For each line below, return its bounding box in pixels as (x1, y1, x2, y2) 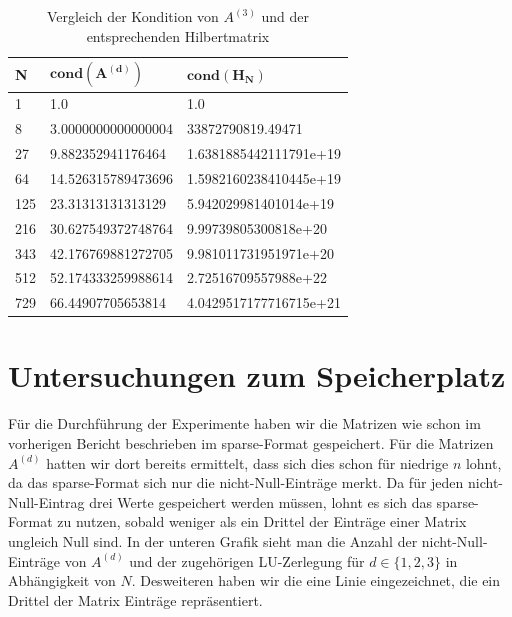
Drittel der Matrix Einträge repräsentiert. (8, 589, 263, 610)
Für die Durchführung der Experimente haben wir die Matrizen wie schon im (8, 413, 481, 434)
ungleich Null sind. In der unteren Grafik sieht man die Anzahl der (8, 530, 418, 551)
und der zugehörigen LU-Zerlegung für (129, 550, 365, 571)
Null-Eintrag (8, 491, 85, 512)
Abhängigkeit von (8, 570, 116, 591)
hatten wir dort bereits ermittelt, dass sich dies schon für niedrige (46, 452, 449, 473)
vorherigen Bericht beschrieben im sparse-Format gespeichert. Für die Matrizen (8, 433, 494, 453)
